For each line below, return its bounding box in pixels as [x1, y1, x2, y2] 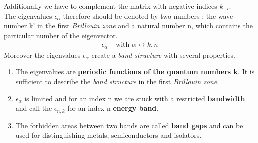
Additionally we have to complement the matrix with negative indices [4, 1, 217, 11]
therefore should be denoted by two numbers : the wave [63, 10, 233, 21]
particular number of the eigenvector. [4, 30, 118, 40]
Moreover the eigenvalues [4, 49, 81, 60]
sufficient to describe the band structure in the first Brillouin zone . [15, 76, 219, 87]
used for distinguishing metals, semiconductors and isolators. [15, 130, 202, 140]
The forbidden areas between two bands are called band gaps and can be [15, 120, 243, 130]
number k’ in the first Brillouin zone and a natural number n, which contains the [4, 20, 253, 31]
